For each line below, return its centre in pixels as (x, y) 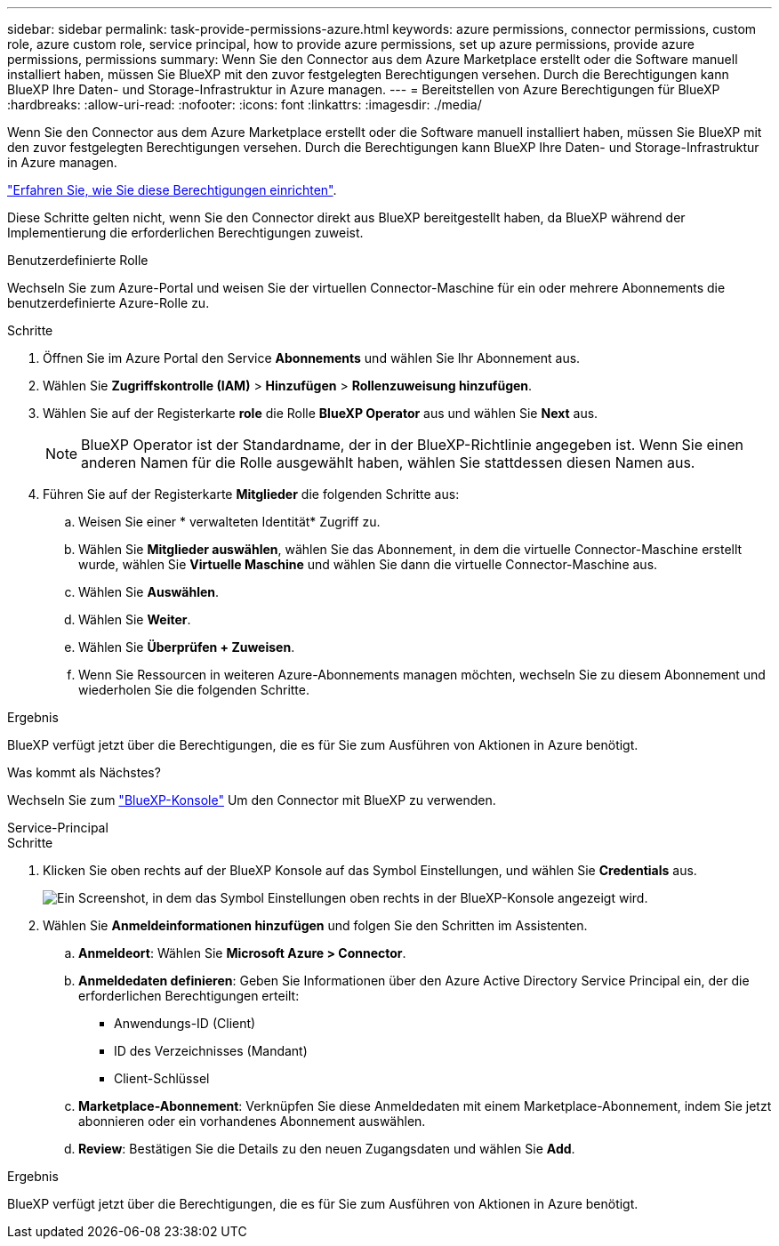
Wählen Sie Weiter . (135, 619)
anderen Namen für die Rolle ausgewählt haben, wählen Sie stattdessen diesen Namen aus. (388, 462)
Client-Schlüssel (162, 1078)
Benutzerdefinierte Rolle (78, 260)
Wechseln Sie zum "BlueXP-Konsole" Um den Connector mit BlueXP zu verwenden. (252, 800)
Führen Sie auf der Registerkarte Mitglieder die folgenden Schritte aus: (251, 494)
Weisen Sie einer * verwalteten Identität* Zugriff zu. (229, 522)
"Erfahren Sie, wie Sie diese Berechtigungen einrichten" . (172, 190)
